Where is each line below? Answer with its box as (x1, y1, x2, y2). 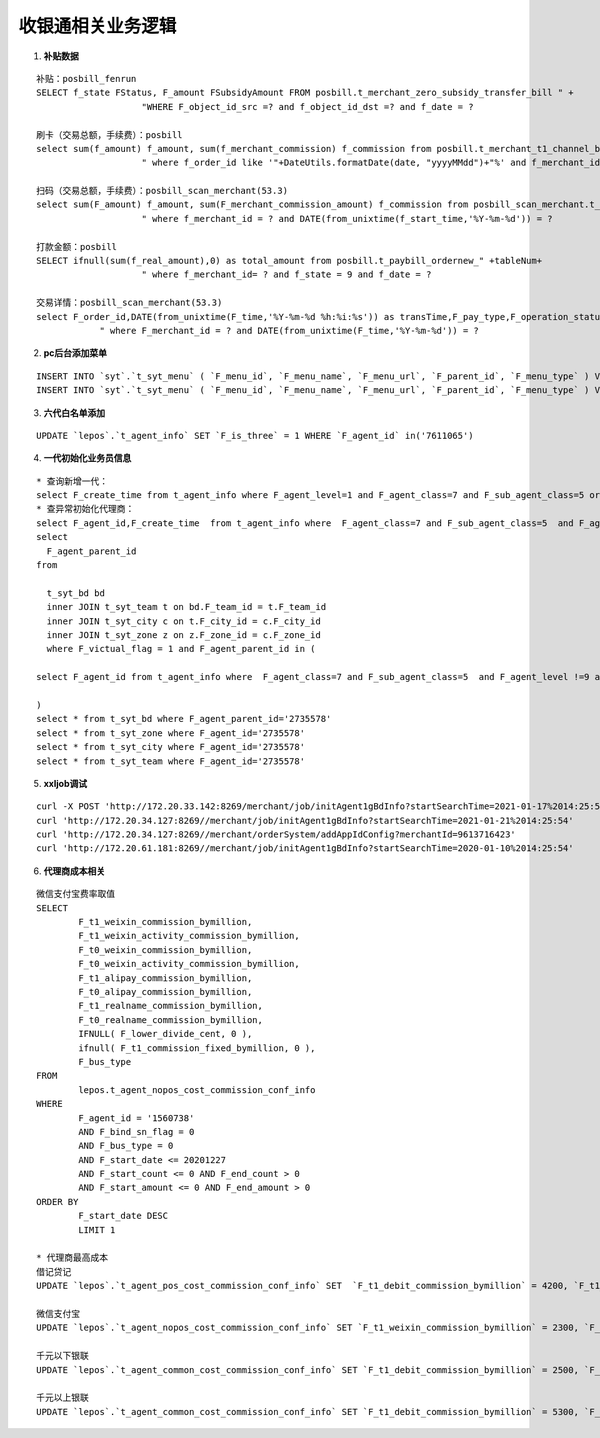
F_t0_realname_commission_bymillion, (78, 1014, 264, 1025)
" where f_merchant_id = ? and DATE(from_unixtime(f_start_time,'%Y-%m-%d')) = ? (141, 213, 554, 224)
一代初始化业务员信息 (43, 452, 132, 464)
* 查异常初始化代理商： (36, 503, 135, 515)
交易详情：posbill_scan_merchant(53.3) (36, 297, 223, 309)
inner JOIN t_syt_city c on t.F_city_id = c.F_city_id (46, 615, 322, 627)
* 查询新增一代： (36, 475, 109, 487)
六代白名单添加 (43, 406, 105, 419)
